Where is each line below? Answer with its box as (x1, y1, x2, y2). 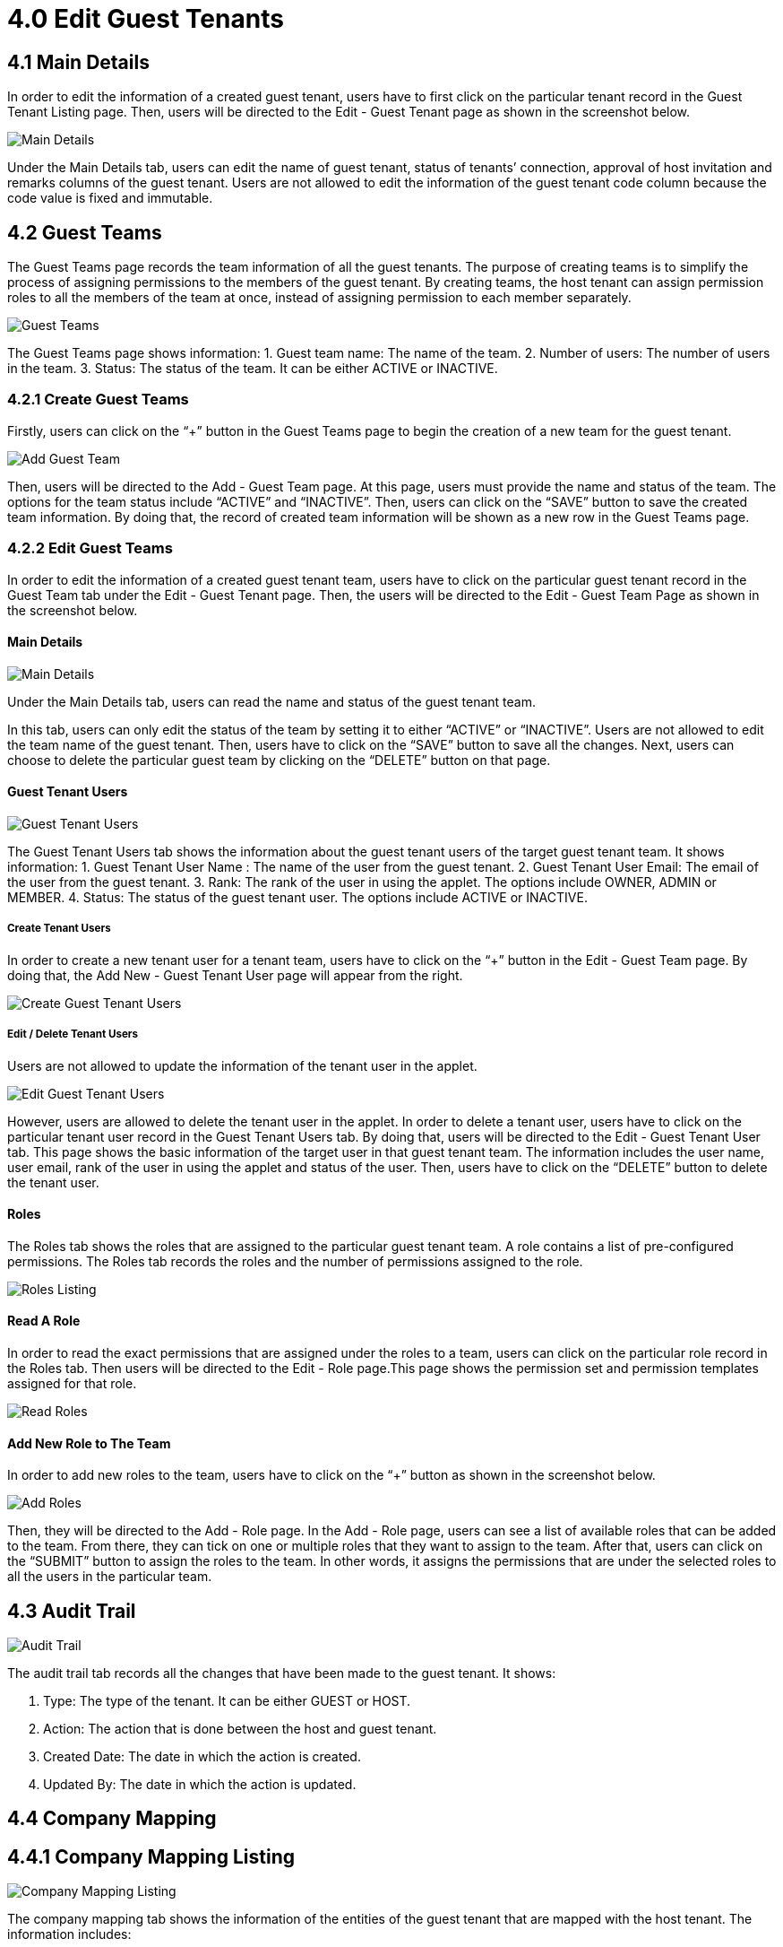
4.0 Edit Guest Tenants (7, 4, 284, 34)
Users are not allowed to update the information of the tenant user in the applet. (7, 1057, 478, 1073)
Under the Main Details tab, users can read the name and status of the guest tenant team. (7, 693, 536, 709)
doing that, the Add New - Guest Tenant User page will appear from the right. (7, 967, 463, 983)
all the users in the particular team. (7, 1569, 212, 1585)
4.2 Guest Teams (7, 221, 162, 244)
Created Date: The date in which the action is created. (43, 1749, 361, 1765)
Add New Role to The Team (7, 1435, 171, 1451)
